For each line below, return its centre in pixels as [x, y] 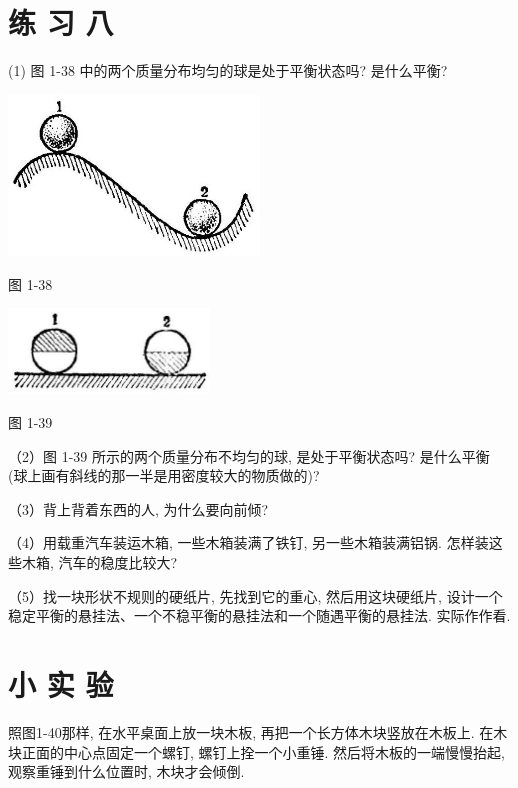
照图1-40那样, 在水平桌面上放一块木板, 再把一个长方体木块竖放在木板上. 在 [251, 731]
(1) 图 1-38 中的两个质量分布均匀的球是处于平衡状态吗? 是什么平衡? [228, 70]
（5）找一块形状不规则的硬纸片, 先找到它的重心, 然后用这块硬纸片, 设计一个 [255, 595]
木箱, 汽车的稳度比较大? [99, 562]
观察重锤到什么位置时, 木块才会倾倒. [126, 771]
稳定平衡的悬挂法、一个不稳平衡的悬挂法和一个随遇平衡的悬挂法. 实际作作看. [259, 615]
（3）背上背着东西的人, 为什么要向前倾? [138, 508]
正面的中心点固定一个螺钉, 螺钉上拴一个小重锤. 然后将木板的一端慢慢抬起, [263, 751]
